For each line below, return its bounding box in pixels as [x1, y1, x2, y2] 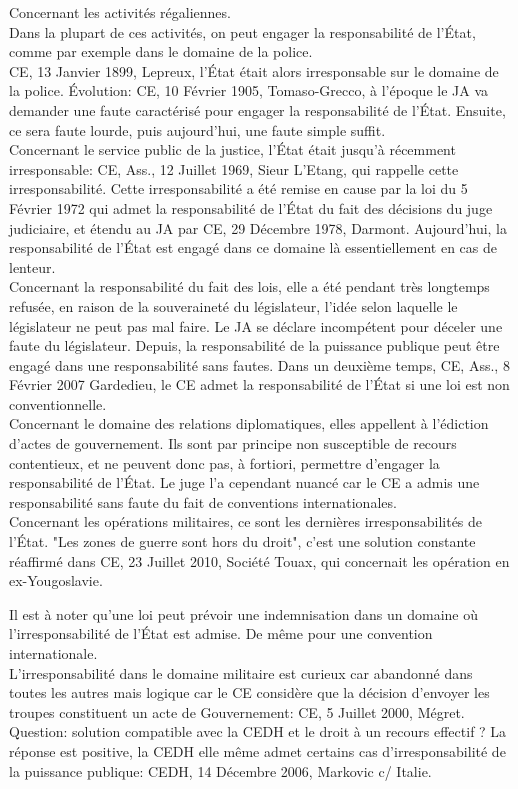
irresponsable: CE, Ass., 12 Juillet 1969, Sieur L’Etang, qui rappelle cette [9, 158, 459, 179]
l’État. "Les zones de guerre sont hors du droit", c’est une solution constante [9, 531, 476, 552]
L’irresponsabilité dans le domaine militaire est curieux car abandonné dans [9, 662, 473, 683]
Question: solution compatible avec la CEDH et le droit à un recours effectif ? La [9, 721, 507, 742]
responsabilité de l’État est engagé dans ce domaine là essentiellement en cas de [9, 237, 497, 258]
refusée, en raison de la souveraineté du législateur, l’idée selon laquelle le [9, 295, 458, 316]
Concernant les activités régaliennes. [9, 2, 231, 22]
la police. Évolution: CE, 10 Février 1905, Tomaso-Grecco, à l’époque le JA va [9, 80, 488, 101]
